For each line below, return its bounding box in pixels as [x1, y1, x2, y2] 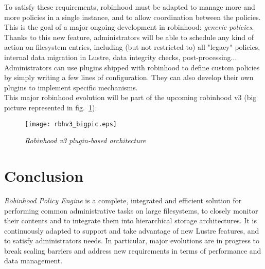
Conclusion [4, 165, 84, 186]
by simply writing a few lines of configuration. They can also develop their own [4, 72, 254, 83]
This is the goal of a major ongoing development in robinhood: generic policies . [4, 22, 254, 32]
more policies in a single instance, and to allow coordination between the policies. [4, 11, 261, 22]
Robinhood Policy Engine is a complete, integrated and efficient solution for [4, 195, 242, 205]
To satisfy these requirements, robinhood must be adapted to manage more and [4, 2, 255, 12]
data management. [4, 255, 63, 266]
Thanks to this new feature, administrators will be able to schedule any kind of [4, 31, 254, 42]
